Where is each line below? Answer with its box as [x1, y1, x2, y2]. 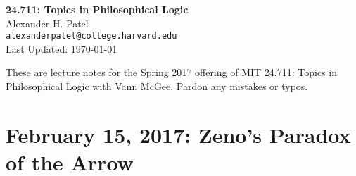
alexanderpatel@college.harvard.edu [6, 31, 177, 42]
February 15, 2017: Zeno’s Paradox [6, 120, 351, 149]
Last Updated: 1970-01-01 [6, 41, 117, 56]
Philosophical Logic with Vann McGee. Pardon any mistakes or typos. [6, 79, 308, 94]
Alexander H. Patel [6, 15, 89, 30]
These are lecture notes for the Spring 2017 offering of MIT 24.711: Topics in [6, 65, 337, 80]
